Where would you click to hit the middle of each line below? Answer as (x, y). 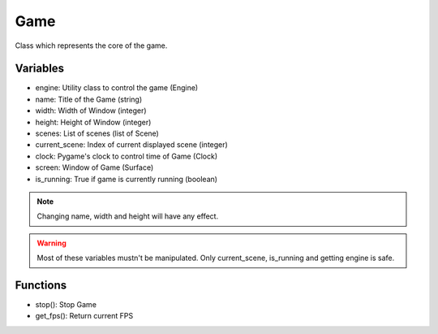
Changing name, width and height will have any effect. (128, 216)
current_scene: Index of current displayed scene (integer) (132, 145)
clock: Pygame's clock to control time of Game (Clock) (127, 156)
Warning (52, 243)
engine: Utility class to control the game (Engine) (117, 88)
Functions (41, 285)
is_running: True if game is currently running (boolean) (127, 179)
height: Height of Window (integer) (93, 122)
